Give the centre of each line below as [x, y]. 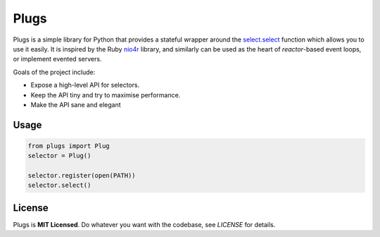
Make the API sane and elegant [76, 104]
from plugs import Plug [69, 146]
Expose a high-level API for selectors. [85, 85]
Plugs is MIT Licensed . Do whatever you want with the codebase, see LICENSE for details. [144, 224]
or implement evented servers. [57, 59]
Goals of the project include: [54, 72]
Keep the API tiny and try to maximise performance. [106, 95]
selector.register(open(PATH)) [82, 176]
